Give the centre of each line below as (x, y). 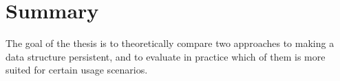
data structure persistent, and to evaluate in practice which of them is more (166, 56)
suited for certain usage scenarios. (77, 70)
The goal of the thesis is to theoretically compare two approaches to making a (170, 43)
